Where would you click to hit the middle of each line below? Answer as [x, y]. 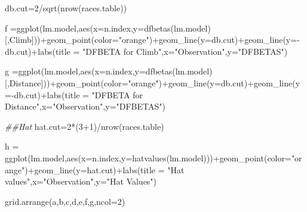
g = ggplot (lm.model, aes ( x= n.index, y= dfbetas [89, 71]
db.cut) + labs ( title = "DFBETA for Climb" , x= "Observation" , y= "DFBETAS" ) [146, 51]
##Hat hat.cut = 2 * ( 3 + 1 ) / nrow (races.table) [85, 126]
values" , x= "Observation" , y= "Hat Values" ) [81, 181]
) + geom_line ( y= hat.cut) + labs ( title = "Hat [105, 169]
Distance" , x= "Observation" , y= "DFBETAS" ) [85, 106]
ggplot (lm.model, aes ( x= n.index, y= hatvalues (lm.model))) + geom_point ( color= [148, 158]
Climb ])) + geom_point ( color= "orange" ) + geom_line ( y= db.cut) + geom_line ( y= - [154, 40]
